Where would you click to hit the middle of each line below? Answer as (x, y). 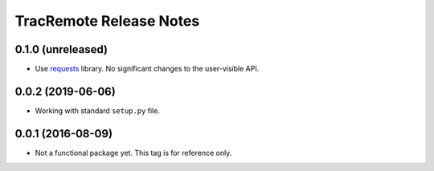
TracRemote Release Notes (107, 21)
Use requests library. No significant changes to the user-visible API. (147, 69)
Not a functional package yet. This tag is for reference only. (133, 153)
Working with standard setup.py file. (98, 110)
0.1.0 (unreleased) (61, 49)
